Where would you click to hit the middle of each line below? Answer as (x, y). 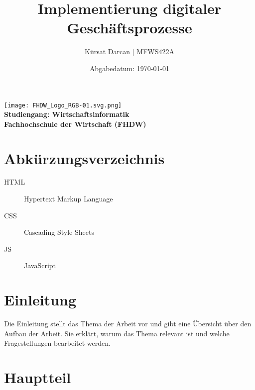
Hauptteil (38, 377)
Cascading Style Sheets (59, 232)
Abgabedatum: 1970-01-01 (129, 68)
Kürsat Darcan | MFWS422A (129, 51)
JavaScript (40, 265)
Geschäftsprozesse (129, 28)
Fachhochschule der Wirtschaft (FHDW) (75, 124)
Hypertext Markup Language (68, 199)
